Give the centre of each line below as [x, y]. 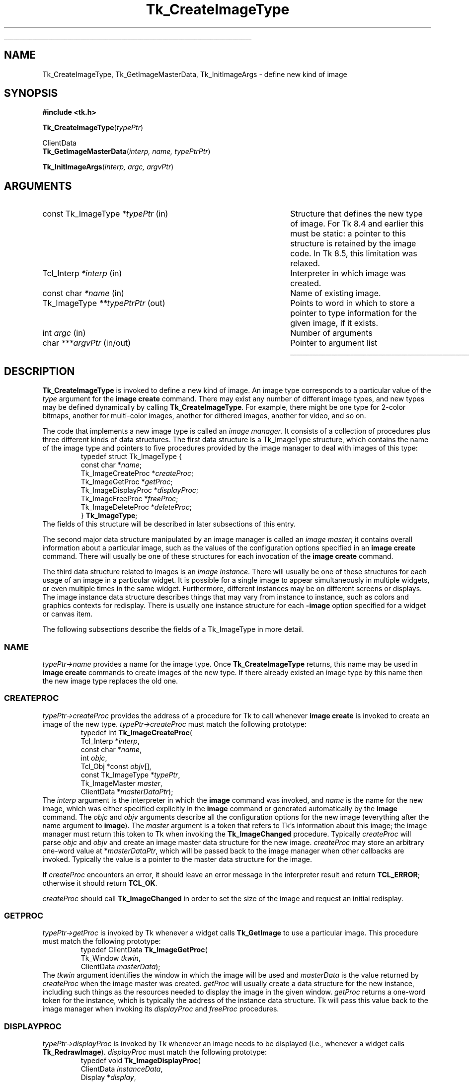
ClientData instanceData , [122, 1069]
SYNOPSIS [31, 93]
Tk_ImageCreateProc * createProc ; [137, 473]
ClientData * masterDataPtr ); [127, 791]
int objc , [94, 758]
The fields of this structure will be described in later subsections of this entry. [169, 524]
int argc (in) [64, 333]
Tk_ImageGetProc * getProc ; [127, 482]
